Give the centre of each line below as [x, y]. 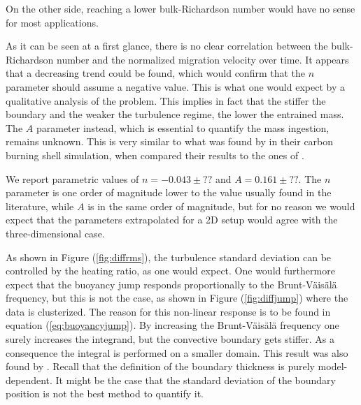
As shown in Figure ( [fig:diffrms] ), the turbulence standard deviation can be [169, 257]
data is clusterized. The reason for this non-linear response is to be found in [168, 311]
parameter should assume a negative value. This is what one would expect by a [175, 86]
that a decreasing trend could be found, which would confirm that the [156, 73]
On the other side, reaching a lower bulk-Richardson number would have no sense [180, 8]
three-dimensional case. [55, 233]
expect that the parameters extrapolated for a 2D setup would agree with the [172, 220]
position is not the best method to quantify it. [105, 393]
